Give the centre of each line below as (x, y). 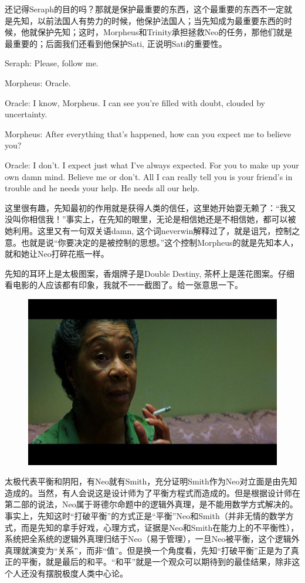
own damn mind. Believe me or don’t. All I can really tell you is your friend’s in (149, 176)
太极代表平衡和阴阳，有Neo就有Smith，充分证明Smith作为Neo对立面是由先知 (151, 481)
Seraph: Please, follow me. (52, 63)
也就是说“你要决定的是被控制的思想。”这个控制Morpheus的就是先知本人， (160, 242)
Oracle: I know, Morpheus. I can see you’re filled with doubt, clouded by (135, 102)
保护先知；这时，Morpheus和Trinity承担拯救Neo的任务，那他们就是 (165, 32)
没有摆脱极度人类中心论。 (78, 573)
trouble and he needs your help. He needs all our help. (102, 188)
